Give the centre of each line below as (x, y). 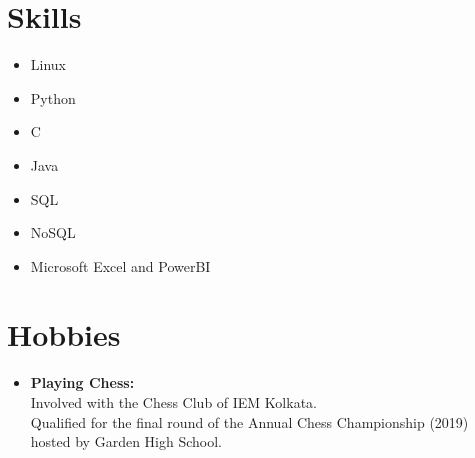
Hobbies (64, 334)
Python (53, 97)
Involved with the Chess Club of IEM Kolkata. (173, 402)
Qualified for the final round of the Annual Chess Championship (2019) (249, 421)
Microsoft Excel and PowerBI (120, 265)
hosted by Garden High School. (126, 441)
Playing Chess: (82, 382)
